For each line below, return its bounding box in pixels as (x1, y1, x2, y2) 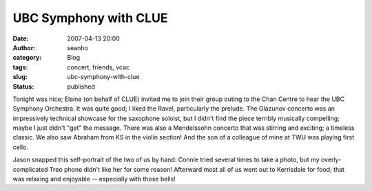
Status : (12, 82, 34, 91)
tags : (12, 63, 28, 71)
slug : (12, 73, 28, 81)
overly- (320, 155, 342, 164)
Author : (12, 43, 36, 52)
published (67, 82, 96, 91)
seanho (67, 43, 89, 52)
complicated (12, 165, 48, 173)
